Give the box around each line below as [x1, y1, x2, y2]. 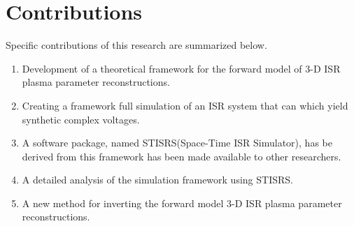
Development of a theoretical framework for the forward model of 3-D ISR [22, 61, 341, 75]
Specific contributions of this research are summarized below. [6, 38, 267, 52]
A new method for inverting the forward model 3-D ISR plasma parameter [22, 195, 342, 210]
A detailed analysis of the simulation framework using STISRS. [22, 172, 293, 187]
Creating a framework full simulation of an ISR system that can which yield [22, 98, 348, 112]
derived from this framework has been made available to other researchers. [22, 149, 341, 163]
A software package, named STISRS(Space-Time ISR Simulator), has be [22, 135, 332, 150]
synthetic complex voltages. [22, 112, 140, 126]
